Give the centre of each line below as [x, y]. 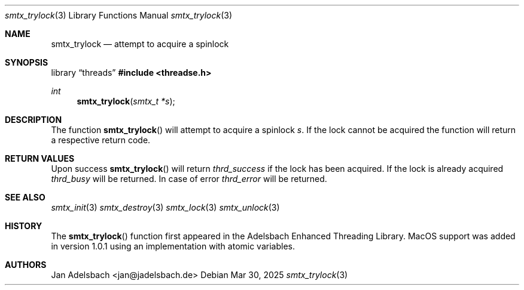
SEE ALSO [25, 197]
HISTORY [24, 226]
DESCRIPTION [33, 120]
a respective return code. [101, 140]
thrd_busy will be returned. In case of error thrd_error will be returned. [189, 179]
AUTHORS [26, 265]
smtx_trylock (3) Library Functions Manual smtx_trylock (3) [119, 15]
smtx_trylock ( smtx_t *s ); [126, 101]
